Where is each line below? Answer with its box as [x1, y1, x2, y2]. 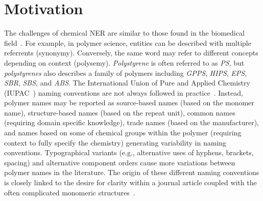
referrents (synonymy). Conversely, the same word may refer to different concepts [4, 47, 258, 58]
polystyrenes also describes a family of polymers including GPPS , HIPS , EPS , [4, 67, 247, 78]
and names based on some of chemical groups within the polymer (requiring [4, 127, 242, 138]
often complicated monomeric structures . [4, 187, 135, 197]
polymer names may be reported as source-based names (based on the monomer [4, 97, 254, 108]
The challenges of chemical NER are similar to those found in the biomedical [4, 27, 245, 38]
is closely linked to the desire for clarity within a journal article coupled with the [4, 177, 257, 188]
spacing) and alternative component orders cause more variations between [4, 157, 235, 167]
